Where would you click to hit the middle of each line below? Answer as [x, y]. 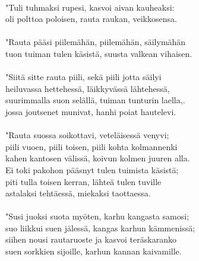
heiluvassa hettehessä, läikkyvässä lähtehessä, [88, 88]
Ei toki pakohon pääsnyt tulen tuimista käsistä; [92, 169]
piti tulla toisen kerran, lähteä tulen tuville [83, 181]
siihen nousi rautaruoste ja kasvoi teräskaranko [91, 239]
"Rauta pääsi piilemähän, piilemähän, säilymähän [96, 42]
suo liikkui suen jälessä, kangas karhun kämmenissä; [100, 227]
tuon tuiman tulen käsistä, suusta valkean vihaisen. [99, 53]
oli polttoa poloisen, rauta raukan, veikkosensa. [91, 19]
